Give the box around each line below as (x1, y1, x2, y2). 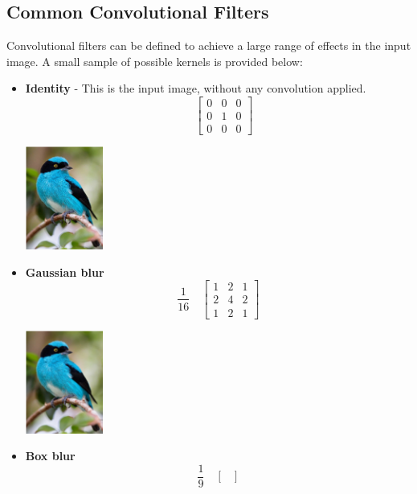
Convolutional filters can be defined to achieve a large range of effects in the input (6, 37, 411, 54)
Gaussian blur (25, 263, 104, 280)
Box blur (25, 447, 76, 464)
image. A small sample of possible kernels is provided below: (6, 52, 303, 69)
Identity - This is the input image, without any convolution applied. (25, 80, 366, 97)
